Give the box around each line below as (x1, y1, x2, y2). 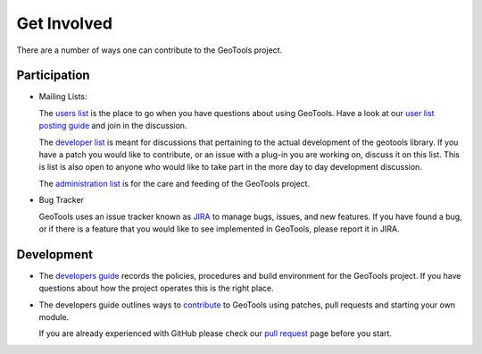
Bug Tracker (38, 195, 85, 206)
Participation (16, 68, 90, 83)
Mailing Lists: (38, 91, 88, 102)
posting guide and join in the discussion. (38, 121, 187, 131)
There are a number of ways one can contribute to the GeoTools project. (16, 45, 283, 55)
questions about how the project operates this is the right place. (38, 282, 274, 294)
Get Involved (16, 13, 113, 33)
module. (38, 312, 70, 323)
